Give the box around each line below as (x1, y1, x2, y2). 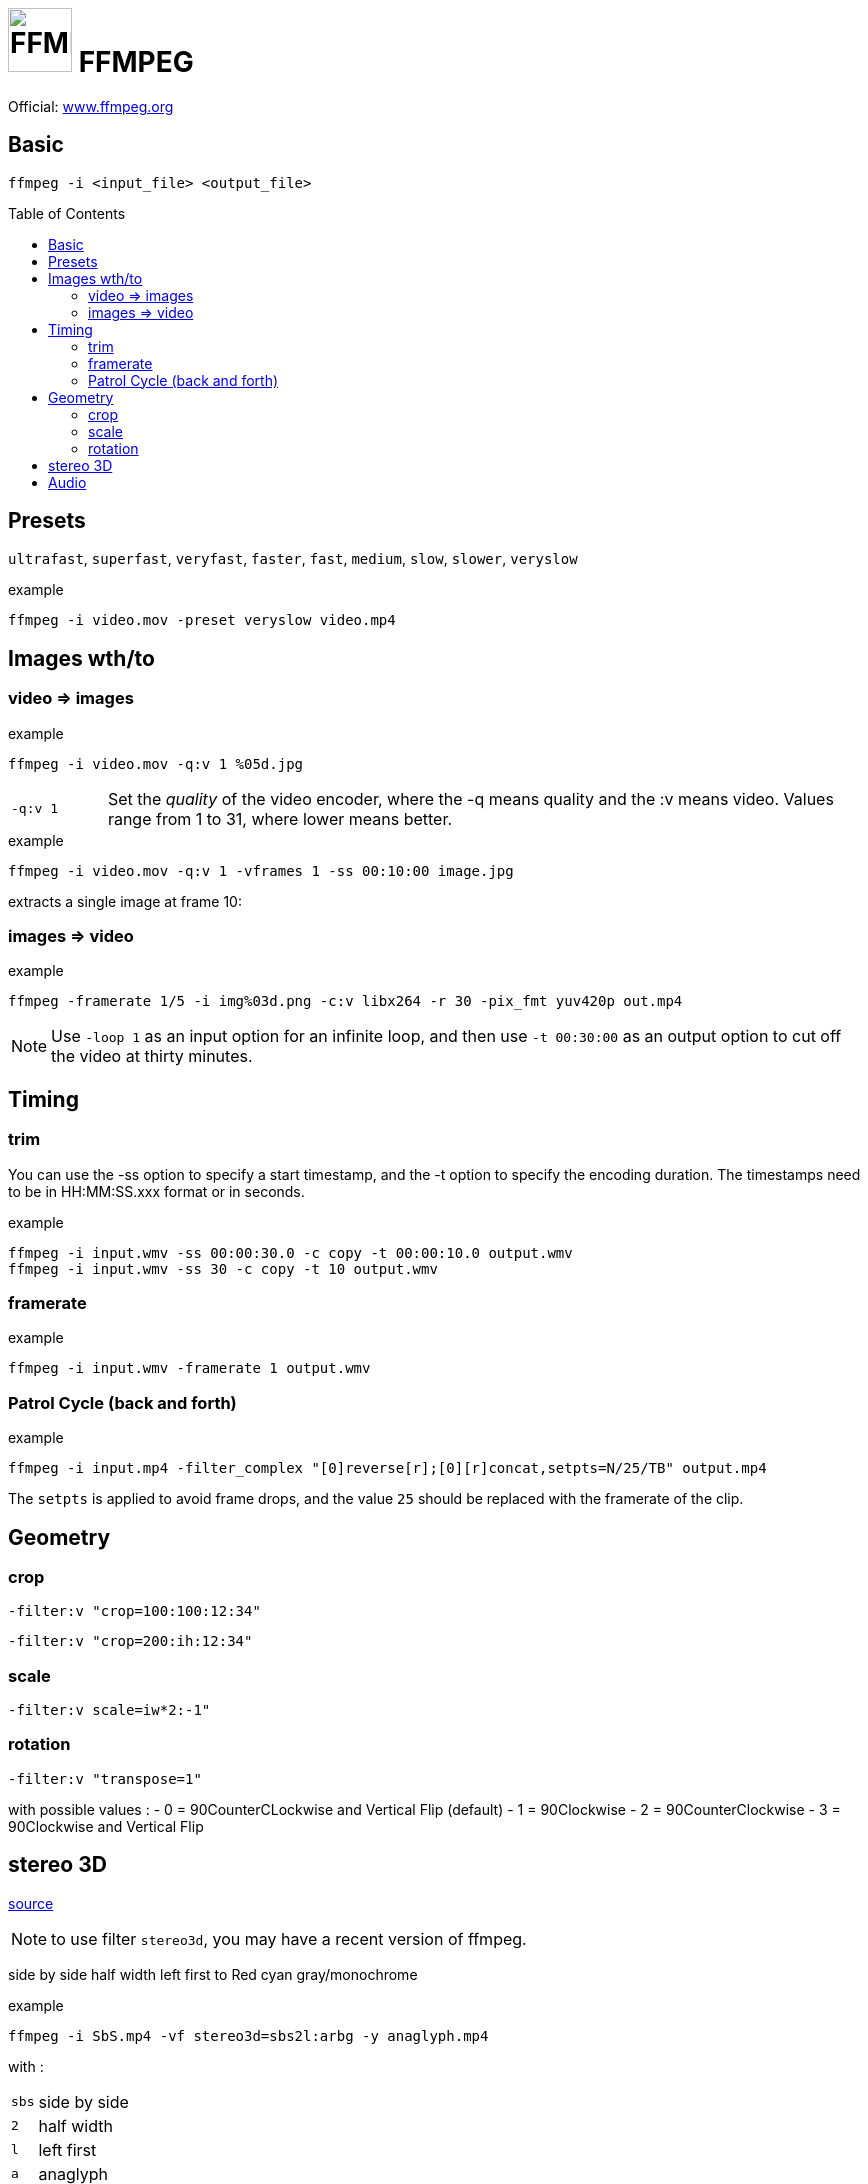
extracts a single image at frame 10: (8, 892, 242, 910)
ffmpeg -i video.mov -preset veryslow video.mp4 (8, 612, 396, 629)
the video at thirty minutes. (51, 1046, 253, 1067)
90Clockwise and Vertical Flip (8, 1817, 204, 1835)
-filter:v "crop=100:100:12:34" (8, 1603, 261, 1620)
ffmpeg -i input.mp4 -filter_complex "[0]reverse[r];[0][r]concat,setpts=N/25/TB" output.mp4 (8, 1460, 767, 1477)
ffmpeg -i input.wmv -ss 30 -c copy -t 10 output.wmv (8, 1260, 438, 1277)
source (8, 1894, 54, 1912)
